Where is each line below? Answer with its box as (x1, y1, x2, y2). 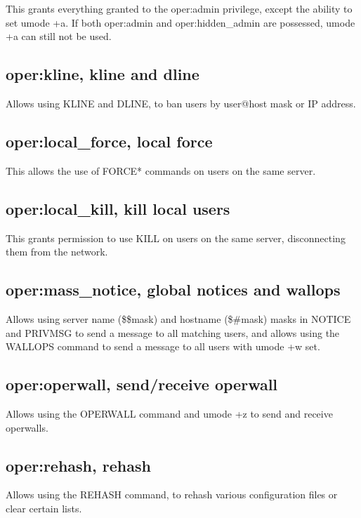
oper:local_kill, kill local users (6, 197, 230, 219)
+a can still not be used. (6, 29, 112, 44)
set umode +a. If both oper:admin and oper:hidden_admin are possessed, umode (6, 15, 355, 29)
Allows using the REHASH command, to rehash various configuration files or (6, 487, 338, 502)
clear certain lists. (6, 500, 82, 515)
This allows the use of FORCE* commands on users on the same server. (6, 163, 316, 178)
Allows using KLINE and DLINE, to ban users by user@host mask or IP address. (6, 95, 356, 110)
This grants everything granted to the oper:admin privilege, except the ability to (6, 1, 353, 15)
